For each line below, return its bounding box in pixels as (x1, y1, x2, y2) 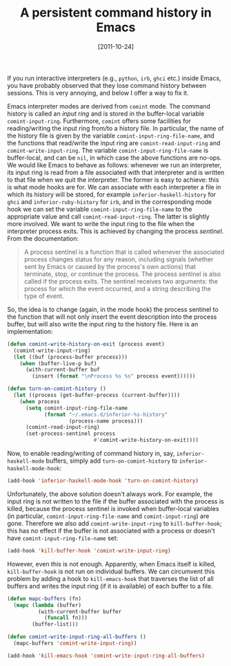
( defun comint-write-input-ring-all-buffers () (7, 633, 147, 640)
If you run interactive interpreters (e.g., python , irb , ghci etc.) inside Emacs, (7, 74, 222, 82)
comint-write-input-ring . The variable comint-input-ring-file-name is (7, 146, 209, 154)
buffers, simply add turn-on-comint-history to (46, 456, 178, 465)
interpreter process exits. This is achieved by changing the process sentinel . (7, 227, 224, 235)
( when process (19, 398, 60, 405)
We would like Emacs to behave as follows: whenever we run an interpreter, (7, 160, 222, 169)
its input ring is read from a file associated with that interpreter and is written (7, 168, 225, 176)
